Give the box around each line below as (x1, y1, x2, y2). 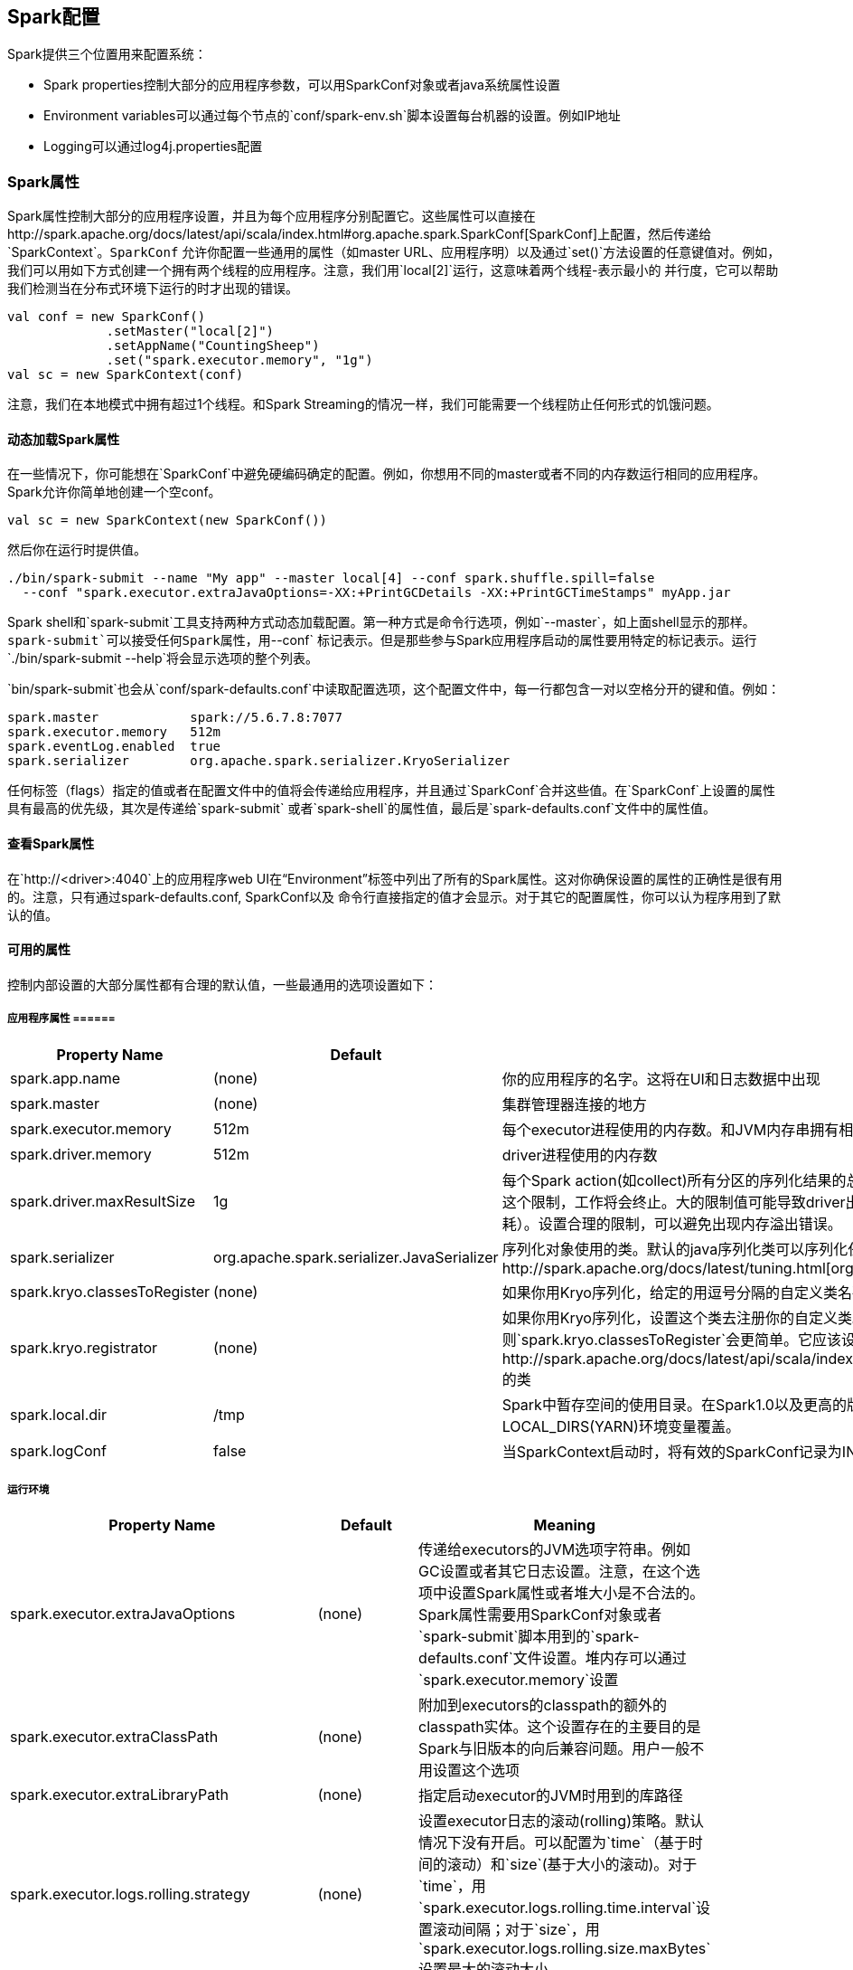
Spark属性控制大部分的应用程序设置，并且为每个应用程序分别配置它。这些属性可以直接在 (7, 208, 536, 224)
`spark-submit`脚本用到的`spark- (418, 1627, 640, 1646)
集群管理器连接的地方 (501, 1094, 647, 1113)
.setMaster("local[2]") (106, 324, 275, 339)
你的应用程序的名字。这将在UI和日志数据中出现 (501, 1069, 820, 1088)
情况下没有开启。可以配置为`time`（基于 (418, 1833, 689, 1852)
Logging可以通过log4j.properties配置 (43, 138, 263, 155)
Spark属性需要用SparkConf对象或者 (418, 1605, 662, 1624)
